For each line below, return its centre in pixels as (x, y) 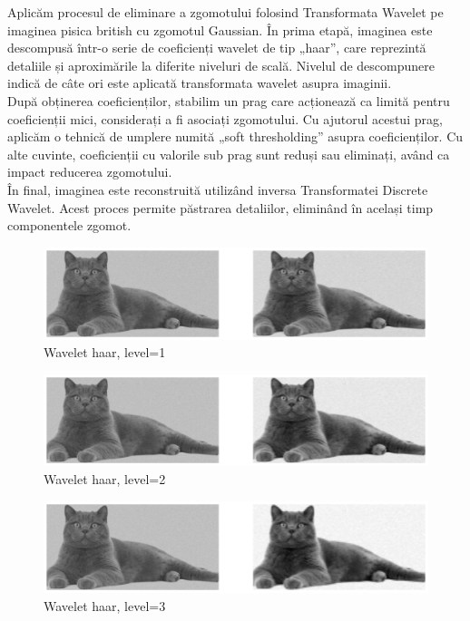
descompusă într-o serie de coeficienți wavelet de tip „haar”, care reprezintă (217, 48)
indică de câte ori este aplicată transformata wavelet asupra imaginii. (200, 83)
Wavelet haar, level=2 (105, 479)
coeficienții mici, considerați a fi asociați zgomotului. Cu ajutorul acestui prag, (225, 118)
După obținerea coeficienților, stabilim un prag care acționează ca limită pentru (229, 100)
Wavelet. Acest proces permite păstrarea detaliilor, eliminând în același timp (220, 207)
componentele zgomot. (69, 225)
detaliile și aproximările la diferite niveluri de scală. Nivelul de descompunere (221, 65)
